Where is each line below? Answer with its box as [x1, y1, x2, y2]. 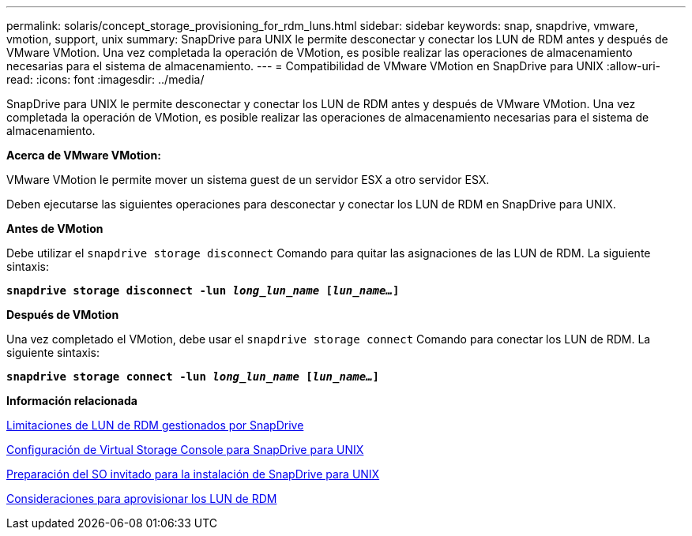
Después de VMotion [6, 308, 119, 321]
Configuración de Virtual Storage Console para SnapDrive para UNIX [6, 443, 364, 456]
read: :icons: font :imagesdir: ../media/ [6, 73, 205, 86]
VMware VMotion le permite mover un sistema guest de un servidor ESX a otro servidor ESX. [6, 173, 490, 186]
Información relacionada [6, 394, 137, 407]
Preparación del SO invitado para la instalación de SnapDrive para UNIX [6, 467, 380, 481]
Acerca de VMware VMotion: [6, 148, 161, 162]
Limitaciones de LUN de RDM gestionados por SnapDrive [6, 418, 304, 432]
